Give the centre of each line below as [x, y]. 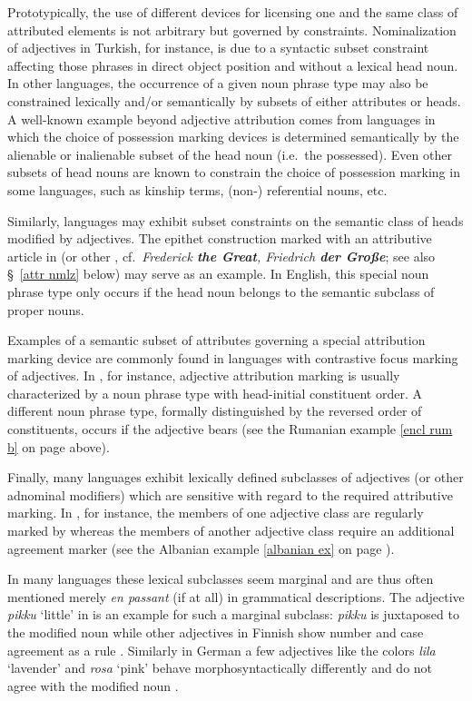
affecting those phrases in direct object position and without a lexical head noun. [233, 65]
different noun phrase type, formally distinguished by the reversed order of [215, 411]
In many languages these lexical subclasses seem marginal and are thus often [221, 579]
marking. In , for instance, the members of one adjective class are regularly [216, 513]
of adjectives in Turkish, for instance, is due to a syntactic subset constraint [218, 48]
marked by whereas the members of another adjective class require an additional [231, 531]
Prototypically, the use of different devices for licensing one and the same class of [233, 12]
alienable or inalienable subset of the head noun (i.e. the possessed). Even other [230, 154]
